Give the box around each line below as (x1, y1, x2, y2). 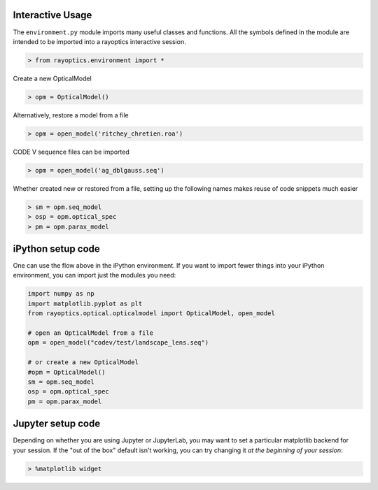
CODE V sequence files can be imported (13, 147, 129, 156)
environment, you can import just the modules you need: (13, 271, 176, 280)
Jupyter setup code (13, 418, 101, 430)
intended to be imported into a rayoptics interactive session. (13, 37, 186, 45)
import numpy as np (27, 290, 94, 298)
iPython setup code (13, 243, 101, 254)
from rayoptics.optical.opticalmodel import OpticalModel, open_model (27, 310, 276, 317)
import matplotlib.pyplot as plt (27, 299, 143, 308)
